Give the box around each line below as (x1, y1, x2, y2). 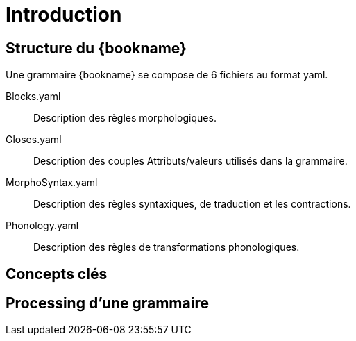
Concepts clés (6, 265, 108, 283)
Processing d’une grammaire (6, 294, 209, 313)
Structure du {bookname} (6, 39, 187, 57)
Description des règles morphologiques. (33, 112, 217, 124)
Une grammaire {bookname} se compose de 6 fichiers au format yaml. (6, 69, 328, 81)
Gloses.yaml (6, 133, 62, 146)
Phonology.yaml (6, 219, 79, 232)
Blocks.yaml (6, 90, 61, 103)
